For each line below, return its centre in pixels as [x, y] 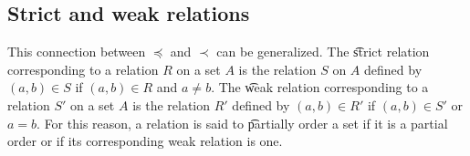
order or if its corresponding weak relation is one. [145, 141]
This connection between [77, 52]
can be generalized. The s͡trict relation [323, 52]
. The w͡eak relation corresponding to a [320, 87]
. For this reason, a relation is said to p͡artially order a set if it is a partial [242, 123]
